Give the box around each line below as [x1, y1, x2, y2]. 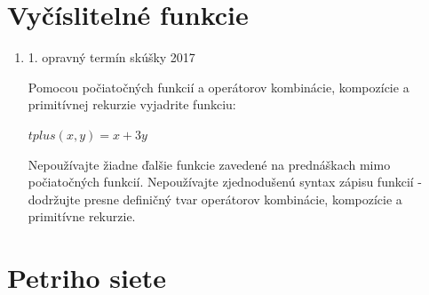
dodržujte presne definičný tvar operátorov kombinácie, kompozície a [28, 189, 402, 208]
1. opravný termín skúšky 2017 [28, 48, 195, 67]
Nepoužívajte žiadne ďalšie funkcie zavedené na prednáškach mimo [28, 155, 391, 173]
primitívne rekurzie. [28, 207, 136, 226]
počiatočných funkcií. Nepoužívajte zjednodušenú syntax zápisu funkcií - [28, 172, 423, 191]
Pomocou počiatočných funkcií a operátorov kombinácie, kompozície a [28, 77, 409, 96]
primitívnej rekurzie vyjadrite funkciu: [28, 95, 236, 114]
